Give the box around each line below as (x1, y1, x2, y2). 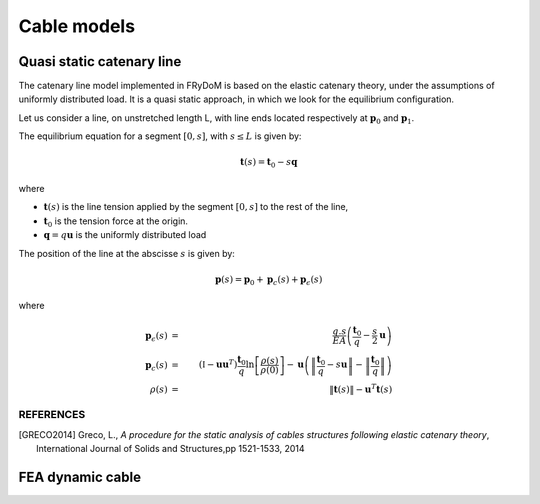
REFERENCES (18, 408, 86, 422)
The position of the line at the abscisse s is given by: (18, 247, 235, 259)
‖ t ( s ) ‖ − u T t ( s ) (329, 381, 393, 395)
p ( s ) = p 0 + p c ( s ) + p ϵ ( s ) (215, 273, 323, 287)
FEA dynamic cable (18, 468, 142, 485)
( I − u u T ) (198, 357, 238, 370)
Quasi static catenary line (18, 53, 182, 70)
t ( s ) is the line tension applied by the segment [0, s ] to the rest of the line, (43, 201, 349, 213)
